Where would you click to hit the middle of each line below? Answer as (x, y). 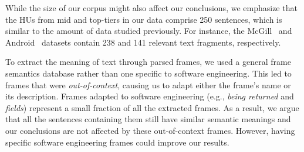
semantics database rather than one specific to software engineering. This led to (148, 73)
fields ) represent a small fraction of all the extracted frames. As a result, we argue (152, 107)
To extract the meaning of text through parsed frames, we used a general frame (148, 62)
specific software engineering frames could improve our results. (117, 142)
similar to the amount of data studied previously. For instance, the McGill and (149, 31)
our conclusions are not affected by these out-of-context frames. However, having (150, 130)
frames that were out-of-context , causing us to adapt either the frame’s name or (148, 84)
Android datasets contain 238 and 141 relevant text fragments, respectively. (143, 42)
